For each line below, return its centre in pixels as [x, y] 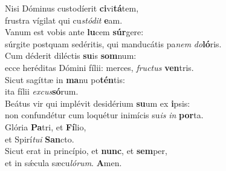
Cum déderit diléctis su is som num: [71, 55]
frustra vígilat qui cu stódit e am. [64, 20]
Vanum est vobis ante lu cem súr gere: [74, 32]
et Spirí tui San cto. [40, 139]
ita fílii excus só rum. [42, 91]
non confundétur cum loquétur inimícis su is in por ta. [104, 115]
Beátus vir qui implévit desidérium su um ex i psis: [98, 103]
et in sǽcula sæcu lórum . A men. [63, 162]
